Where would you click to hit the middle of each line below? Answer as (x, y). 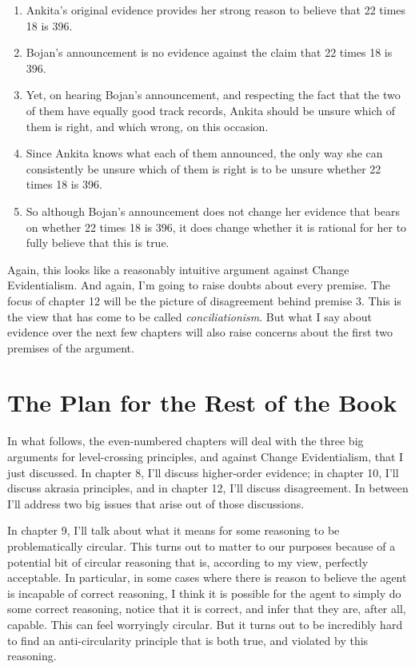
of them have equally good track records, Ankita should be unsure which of (211, 110)
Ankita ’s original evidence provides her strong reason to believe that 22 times (216, 10)
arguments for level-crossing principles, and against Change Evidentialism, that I (206, 456)
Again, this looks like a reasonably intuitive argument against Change (178, 269)
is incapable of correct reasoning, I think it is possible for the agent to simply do (204, 593)
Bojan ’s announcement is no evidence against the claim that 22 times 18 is (209, 52)
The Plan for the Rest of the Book (202, 402)
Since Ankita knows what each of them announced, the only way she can (204, 153)
